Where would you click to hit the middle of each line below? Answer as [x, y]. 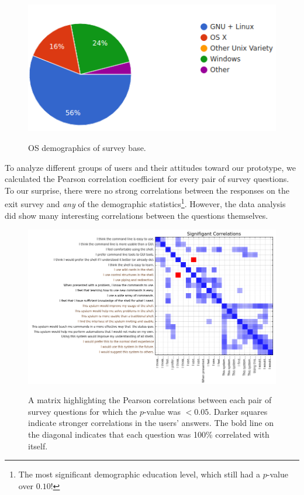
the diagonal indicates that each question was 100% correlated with [149, 434]
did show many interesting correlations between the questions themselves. [137, 215]
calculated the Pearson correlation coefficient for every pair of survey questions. [147, 179]
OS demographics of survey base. [87, 147]
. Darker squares [238, 411]
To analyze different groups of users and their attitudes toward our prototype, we [150, 167]
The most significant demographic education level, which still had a [139, 474]
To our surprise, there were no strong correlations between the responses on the [147, 190]
